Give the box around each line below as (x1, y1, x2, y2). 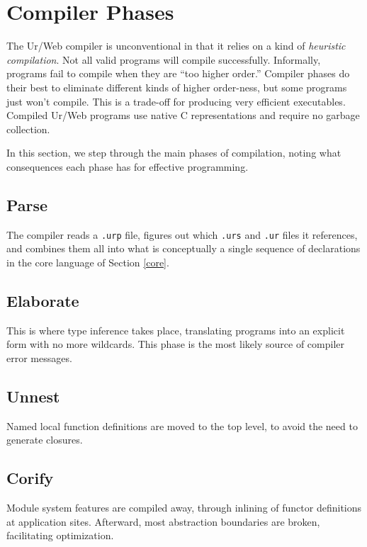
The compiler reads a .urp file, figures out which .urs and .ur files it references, (6, 227, 358, 242)
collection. (6, 121, 50, 136)
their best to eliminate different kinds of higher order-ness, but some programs (6, 79, 347, 94)
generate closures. (6, 432, 83, 447)
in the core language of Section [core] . (6, 254, 169, 269)
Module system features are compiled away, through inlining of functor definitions (6, 500, 362, 515)
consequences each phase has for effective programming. (6, 159, 249, 174)
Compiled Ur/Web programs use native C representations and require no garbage (6, 108, 360, 123)
